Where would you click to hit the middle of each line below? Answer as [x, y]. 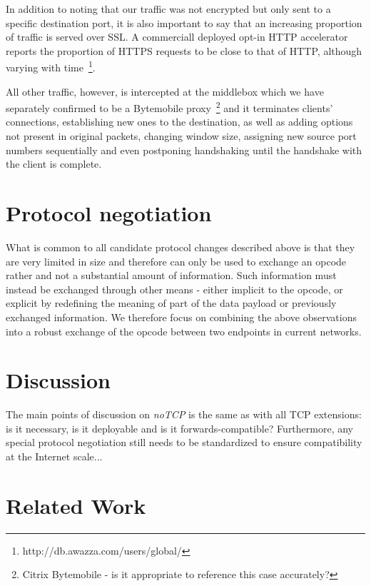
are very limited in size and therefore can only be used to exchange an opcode [176, 261]
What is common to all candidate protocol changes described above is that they [181, 247]
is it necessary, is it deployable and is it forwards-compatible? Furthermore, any [180, 428]
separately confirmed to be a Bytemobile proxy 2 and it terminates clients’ [169, 107]
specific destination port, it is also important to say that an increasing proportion [184, 22]
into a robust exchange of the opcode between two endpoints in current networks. [184, 331]
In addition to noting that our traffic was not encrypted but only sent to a [168, 9]
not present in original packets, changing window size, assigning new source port [181, 136]
